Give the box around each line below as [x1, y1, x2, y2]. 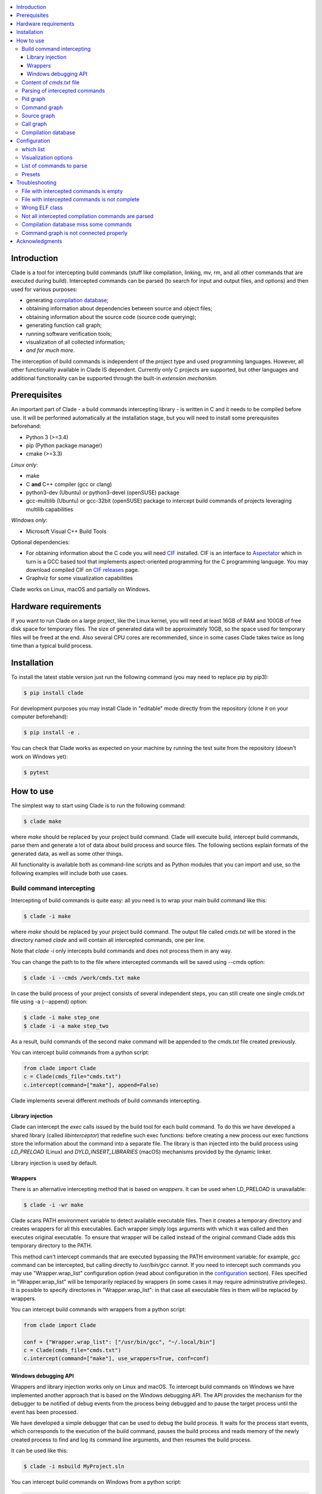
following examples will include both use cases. [11, 870, 128, 877]
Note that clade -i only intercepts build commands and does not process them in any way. [11, 947, 233, 954]
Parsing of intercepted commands [21, 87, 106, 94]
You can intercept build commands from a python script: [11, 1049, 150, 1056]
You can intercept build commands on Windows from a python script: [11, 1478, 182, 1486]
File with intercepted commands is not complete [21, 195, 140, 203]
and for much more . [26, 347, 75, 354]
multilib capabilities [26, 506, 74, 513]
